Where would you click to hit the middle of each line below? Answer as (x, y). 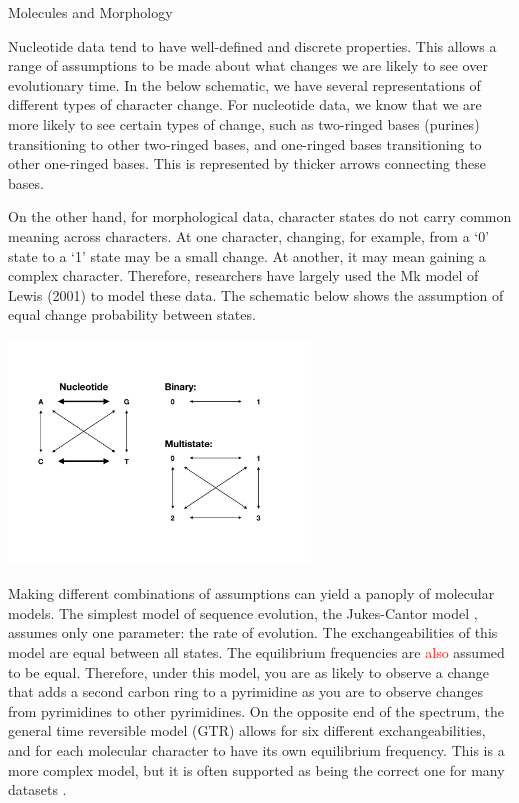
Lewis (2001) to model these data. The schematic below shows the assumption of (256, 294)
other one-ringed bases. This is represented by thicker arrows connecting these (247, 163)
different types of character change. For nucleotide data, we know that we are (245, 104)
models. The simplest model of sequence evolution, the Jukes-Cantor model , (243, 612)
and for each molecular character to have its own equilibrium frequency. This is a (256, 750)
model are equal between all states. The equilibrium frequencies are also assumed (256, 652)
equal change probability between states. (132, 314)
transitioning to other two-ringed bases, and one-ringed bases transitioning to (245, 143)
